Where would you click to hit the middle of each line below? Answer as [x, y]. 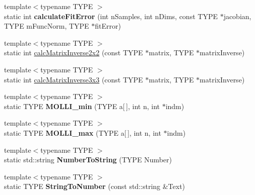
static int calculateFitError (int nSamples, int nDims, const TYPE [111, 16]
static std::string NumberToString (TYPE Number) [88, 160]
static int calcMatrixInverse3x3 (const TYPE [74, 79]
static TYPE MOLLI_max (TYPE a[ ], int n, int [83, 132]
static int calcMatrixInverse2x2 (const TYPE [74, 53]
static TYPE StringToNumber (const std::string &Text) [95, 186]
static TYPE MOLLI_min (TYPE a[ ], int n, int [82, 106]
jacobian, [237, 16]
